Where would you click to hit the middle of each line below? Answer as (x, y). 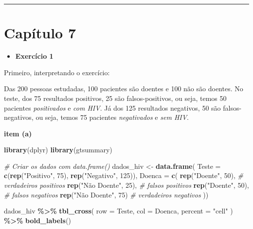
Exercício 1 (34, 56)
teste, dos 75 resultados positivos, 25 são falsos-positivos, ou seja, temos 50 (115, 98)
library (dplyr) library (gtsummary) (58, 150)
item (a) (18, 133)
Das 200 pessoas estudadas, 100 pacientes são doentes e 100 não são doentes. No (124, 89)
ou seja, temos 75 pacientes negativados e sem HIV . (112, 117)
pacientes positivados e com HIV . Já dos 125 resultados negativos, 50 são (112, 107)
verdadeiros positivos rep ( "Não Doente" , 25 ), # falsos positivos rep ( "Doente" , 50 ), (126, 185)
